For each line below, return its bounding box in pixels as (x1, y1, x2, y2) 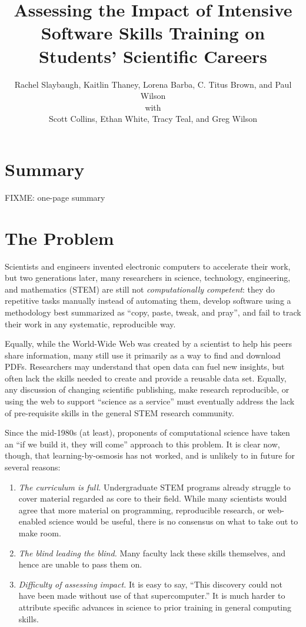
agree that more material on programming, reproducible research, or (18, 503, 265, 516)
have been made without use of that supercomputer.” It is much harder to (18, 589, 285, 602)
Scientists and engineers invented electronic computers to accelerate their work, (5, 260, 291, 272)
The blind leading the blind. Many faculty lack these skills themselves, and (18, 546, 286, 559)
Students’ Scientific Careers (39, 44, 267, 68)
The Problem (5, 225, 114, 250)
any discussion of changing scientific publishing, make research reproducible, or (5, 383, 290, 396)
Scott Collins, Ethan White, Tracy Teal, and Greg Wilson (48, 112, 258, 125)
